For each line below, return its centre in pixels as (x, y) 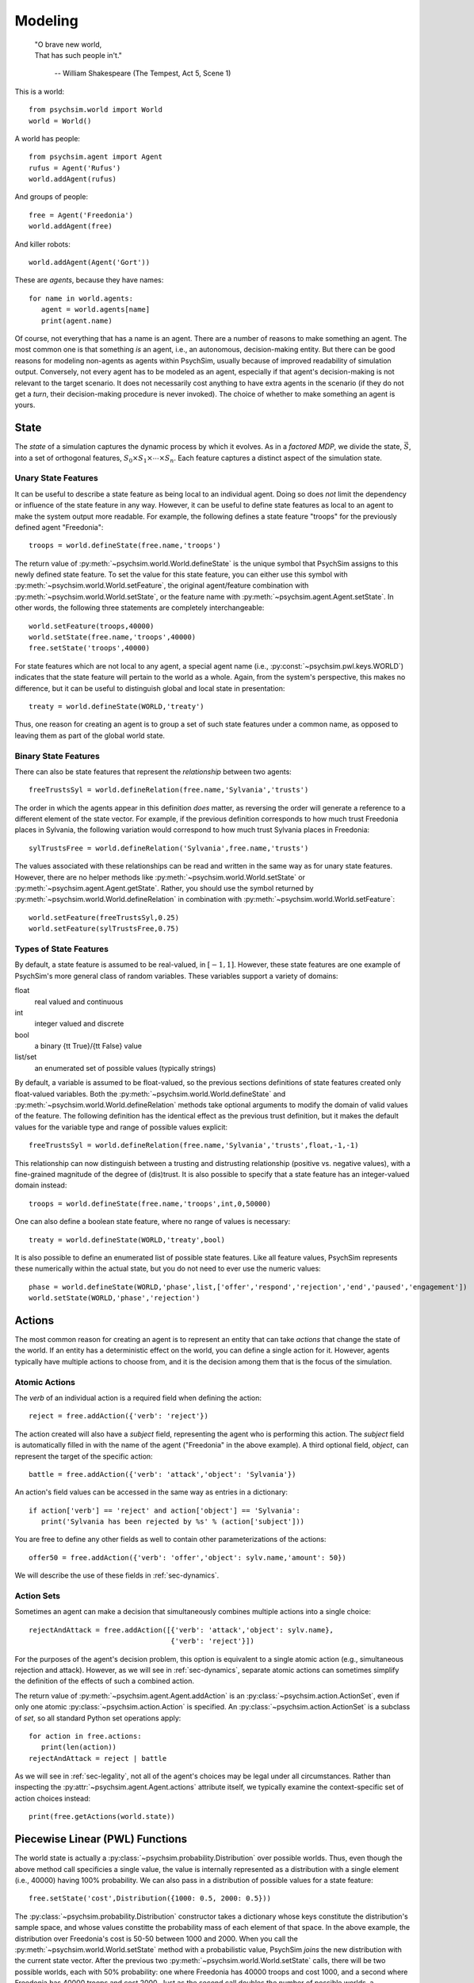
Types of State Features (61, 949)
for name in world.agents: (81, 298)
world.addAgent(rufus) (73, 179)
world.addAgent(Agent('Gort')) (90, 263)
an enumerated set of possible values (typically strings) (125, 1068)
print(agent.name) (76, 320)
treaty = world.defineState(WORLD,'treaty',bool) (127, 1240)
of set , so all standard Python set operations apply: (98, 1718)
